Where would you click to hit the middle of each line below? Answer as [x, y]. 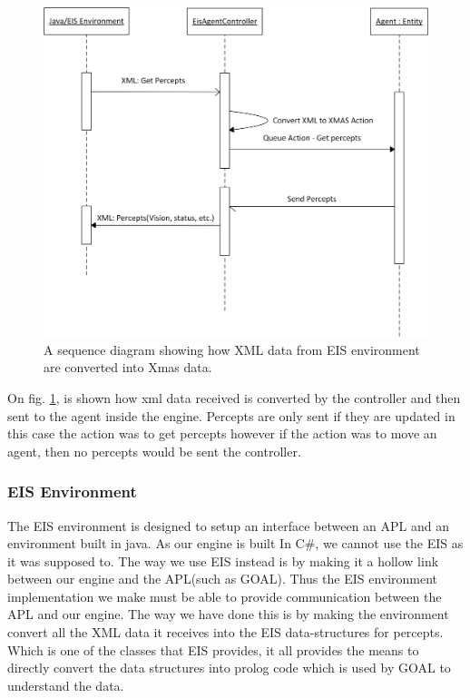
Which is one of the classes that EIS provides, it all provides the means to [213, 649]
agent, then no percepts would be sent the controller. [154, 451]
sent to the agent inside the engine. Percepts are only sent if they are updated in [231, 415]
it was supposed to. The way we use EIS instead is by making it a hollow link [223, 560]
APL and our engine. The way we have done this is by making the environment [228, 614]
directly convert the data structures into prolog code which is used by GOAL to [229, 668]
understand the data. [66, 685]
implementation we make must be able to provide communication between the [225, 596]
